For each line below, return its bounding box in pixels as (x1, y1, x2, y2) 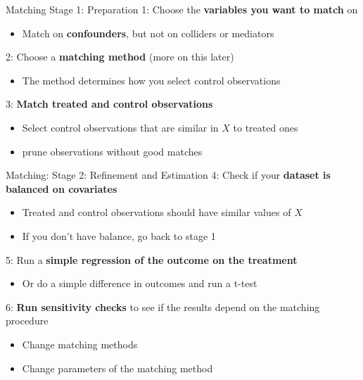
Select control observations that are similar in (22, 120, 219, 134)
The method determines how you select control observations (22, 72, 281, 87)
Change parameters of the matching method (22, 360, 213, 375)
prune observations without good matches (22, 144, 203, 158)
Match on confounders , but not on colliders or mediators (22, 25, 274, 40)
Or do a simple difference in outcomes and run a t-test (22, 276, 257, 291)
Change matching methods (22, 336, 138, 351)
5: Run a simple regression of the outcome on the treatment (6, 252, 298, 267)
